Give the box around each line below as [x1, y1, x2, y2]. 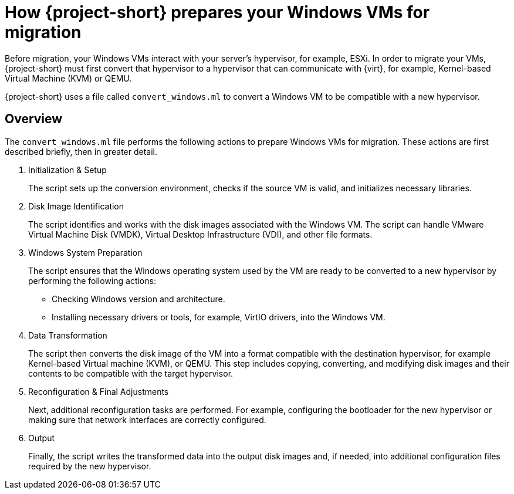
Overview [5, 111, 63, 127]
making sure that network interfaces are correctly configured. [28, 414, 266, 425]
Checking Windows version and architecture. [52, 293, 225, 304]
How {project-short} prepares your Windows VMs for [5, 2, 430, 22]
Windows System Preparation [28, 247, 143, 258]
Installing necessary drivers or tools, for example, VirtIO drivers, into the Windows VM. [52, 312, 386, 322]
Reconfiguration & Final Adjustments [28, 386, 169, 397]
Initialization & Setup [28, 164, 107, 175]
